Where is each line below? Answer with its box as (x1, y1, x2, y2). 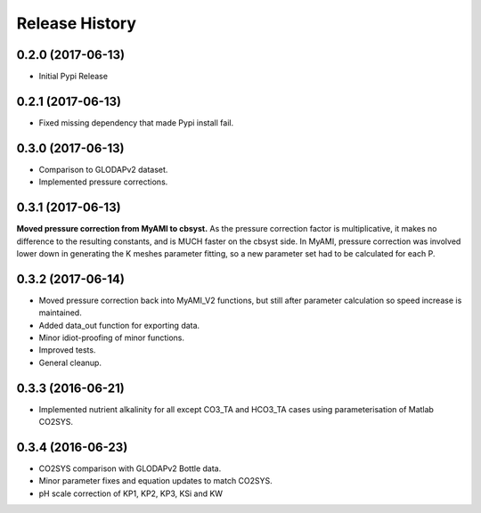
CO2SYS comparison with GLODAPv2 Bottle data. (38, 463, 222, 474)
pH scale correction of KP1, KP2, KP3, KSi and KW (38, 488, 223, 499)
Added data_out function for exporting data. (38, 320, 200, 330)
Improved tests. (38, 345, 96, 355)
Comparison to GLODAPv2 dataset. (38, 164, 168, 175)
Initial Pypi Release (38, 71, 109, 82)
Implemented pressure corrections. (38, 176, 168, 187)
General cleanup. (38, 357, 102, 368)
